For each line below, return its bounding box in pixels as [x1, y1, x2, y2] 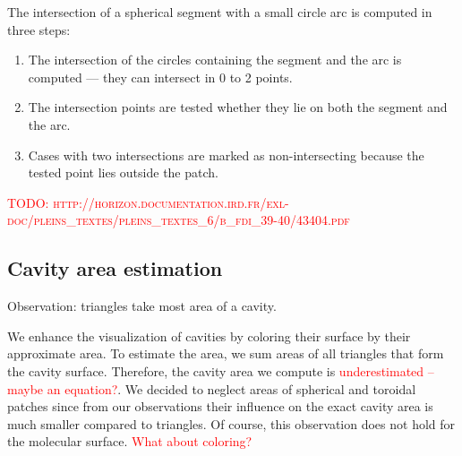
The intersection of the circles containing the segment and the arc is [28, 50, 402, 69]
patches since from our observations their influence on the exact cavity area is [7, 397, 433, 416]
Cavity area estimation [7, 254, 223, 282]
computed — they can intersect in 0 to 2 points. [28, 67, 293, 86]
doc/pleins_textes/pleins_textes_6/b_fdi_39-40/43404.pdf [7, 211, 350, 229]
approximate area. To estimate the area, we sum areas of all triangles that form [7, 344, 444, 363]
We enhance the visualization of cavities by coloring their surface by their [7, 326, 411, 345]
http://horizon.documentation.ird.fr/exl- [53, 193, 289, 211]
